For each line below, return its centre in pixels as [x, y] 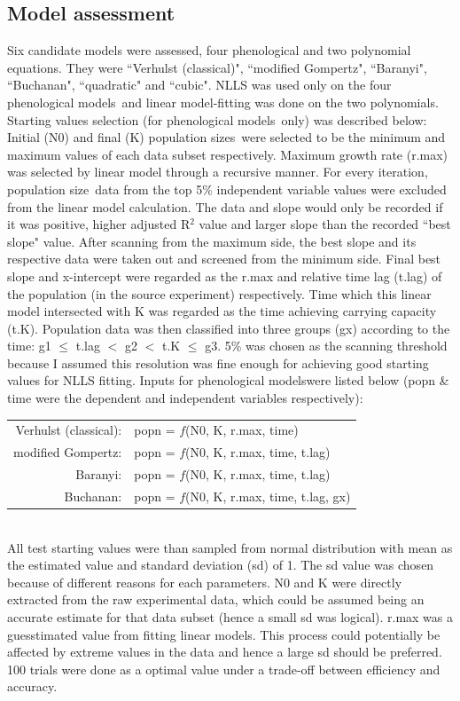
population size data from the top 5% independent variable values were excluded [227, 189]
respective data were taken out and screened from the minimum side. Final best [224, 259]
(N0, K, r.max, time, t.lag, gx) [268, 496]
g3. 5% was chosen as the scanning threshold [326, 346]
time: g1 [29, 346]
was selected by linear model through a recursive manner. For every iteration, [218, 172]
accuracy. [32, 686]
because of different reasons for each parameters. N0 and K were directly [205, 582]
